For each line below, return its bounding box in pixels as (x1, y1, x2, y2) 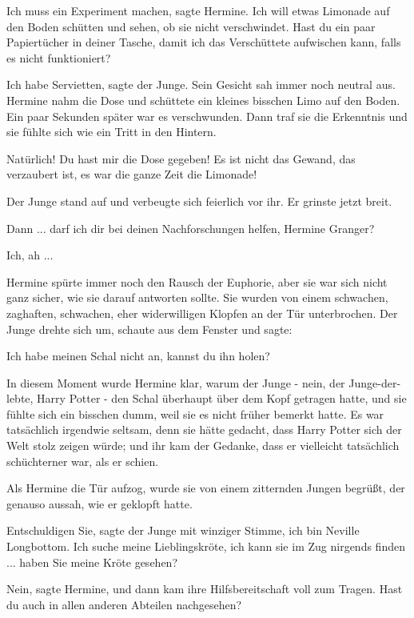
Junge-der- (348, 374, 401, 391)
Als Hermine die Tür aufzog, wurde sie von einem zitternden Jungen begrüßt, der (6, 480, 405, 496)
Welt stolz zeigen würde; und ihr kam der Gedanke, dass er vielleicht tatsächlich (6, 437, 400, 454)
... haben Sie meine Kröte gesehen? (6, 553, 177, 570)
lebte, (6, 390, 34, 407)
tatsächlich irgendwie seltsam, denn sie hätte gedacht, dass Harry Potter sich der (6, 421, 402, 438)
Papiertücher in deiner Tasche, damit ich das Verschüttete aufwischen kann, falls (6, 34, 401, 50)
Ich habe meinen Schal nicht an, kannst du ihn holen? (6, 347, 270, 364)
